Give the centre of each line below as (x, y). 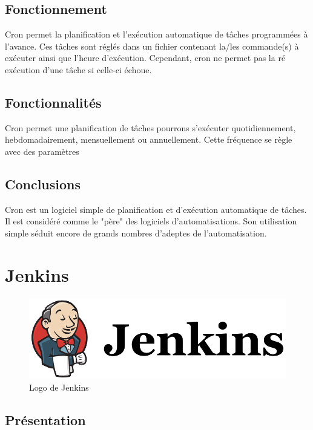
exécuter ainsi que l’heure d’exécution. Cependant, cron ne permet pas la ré (145, 58)
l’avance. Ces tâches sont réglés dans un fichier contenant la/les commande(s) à (152, 46)
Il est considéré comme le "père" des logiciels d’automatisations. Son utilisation (151, 221)
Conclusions (43, 184)
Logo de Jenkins (59, 387)
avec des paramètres (42, 151)
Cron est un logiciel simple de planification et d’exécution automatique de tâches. (156, 209)
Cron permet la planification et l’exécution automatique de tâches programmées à (156, 34)
